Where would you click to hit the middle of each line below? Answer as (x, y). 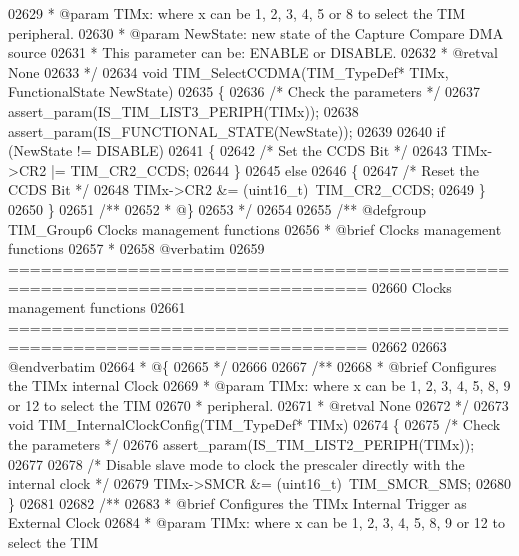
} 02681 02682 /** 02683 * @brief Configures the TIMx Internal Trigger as (237, 502)
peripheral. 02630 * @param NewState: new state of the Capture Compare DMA (256, 32)
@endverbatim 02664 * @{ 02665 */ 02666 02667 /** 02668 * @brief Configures (252, 365)
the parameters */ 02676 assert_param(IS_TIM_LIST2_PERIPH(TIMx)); (241, 444)
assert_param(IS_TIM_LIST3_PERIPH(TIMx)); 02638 (183, 110)
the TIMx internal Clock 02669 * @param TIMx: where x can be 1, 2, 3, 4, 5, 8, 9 (259, 385)
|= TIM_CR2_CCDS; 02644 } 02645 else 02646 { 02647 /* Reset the (265, 169)
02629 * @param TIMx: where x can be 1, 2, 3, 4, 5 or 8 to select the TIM (237, 13)
